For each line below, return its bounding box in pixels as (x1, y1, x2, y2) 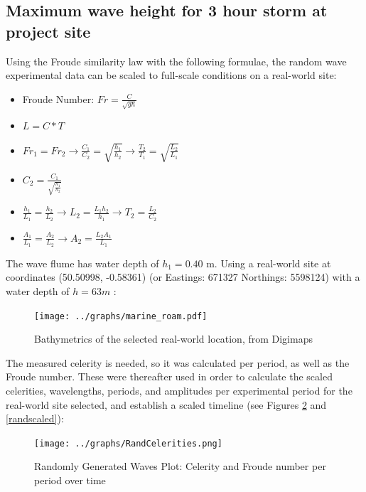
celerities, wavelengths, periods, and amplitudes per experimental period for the (6, 383, 352, 398)
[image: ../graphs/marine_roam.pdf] (34, 311, 208, 321)
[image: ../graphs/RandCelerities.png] (34, 438, 222, 449)
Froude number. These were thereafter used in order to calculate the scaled (6, 369, 333, 384)
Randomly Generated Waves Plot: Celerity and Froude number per (34, 459, 326, 474)
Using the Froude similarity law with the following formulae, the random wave (6, 53, 347, 68)
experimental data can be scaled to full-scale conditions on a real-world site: (6, 68, 337, 82)
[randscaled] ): (6, 411, 64, 426)
